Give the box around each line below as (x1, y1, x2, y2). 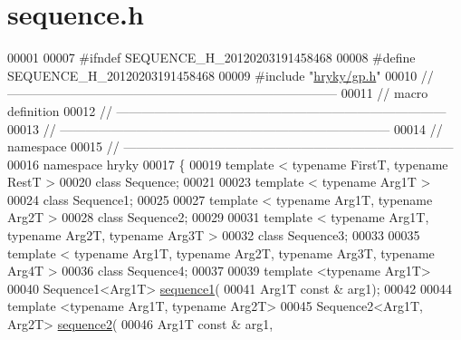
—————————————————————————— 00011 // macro (7, 83, 428, 102)
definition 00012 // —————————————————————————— (7, 101, 447, 120)
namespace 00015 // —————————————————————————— (7, 137, 454, 156)
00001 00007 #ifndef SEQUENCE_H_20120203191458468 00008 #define (7, 48, 416, 67)
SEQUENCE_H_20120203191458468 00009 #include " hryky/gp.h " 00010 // (7, 65, 434, 84)
